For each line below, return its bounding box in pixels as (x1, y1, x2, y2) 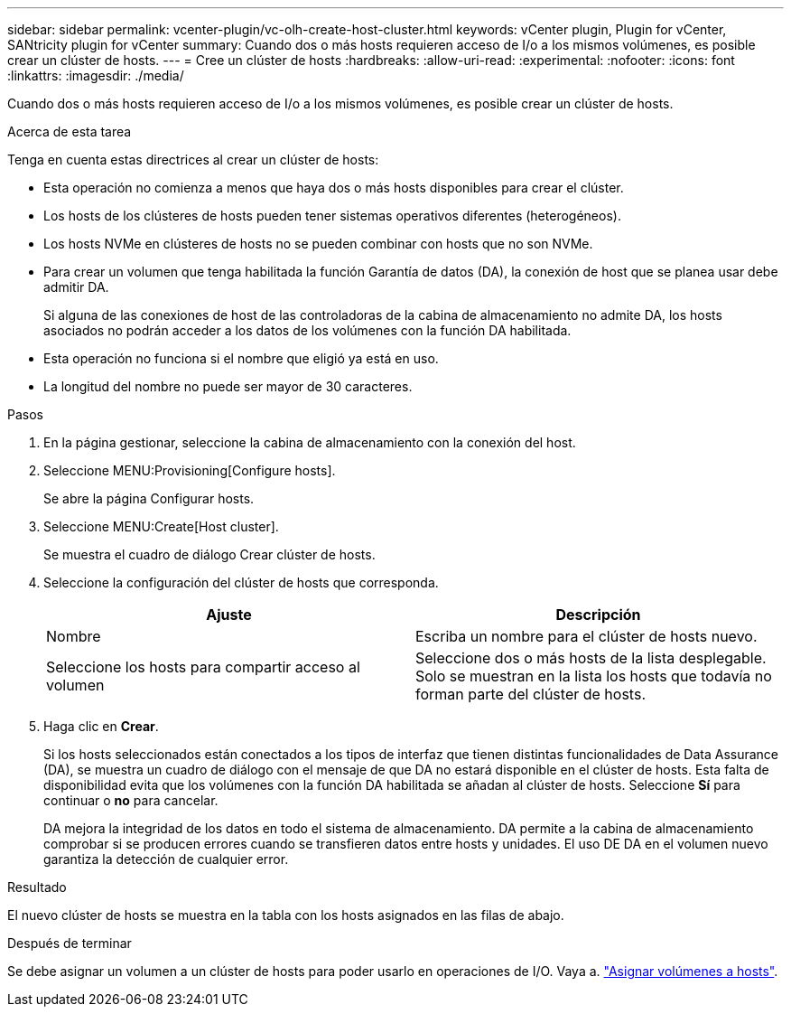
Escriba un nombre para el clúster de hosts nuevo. (415, 627, 758, 645)
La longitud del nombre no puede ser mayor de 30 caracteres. (43, 379, 413, 394)
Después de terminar (7, 935, 132, 951)
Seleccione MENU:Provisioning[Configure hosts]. (43, 463, 336, 478)
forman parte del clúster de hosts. (415, 685, 646, 703)
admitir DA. (43, 279, 109, 295)
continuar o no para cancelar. (43, 793, 219, 808)
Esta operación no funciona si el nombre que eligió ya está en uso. (43, 351, 439, 366)
